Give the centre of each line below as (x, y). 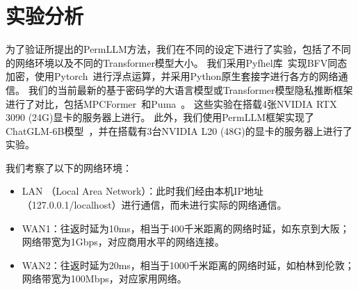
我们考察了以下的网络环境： (69, 167)
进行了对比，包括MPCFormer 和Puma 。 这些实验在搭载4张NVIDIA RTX (171, 103)
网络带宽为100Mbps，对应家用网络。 (104, 279)
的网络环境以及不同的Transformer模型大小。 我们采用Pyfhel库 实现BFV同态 (177, 62)
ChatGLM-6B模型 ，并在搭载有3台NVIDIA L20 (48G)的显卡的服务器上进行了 (179, 130)
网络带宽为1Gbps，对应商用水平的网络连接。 (123, 242)
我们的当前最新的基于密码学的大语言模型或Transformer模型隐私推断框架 (190, 89)
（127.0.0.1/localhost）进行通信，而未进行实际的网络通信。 (154, 205)
